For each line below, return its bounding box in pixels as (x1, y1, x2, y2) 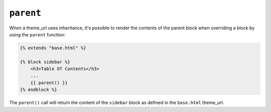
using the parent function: (9, 31, 65, 37)
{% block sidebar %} (20, 59, 70, 65)
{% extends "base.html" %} (20, 45, 86, 51)
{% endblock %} (20, 87, 57, 93)
